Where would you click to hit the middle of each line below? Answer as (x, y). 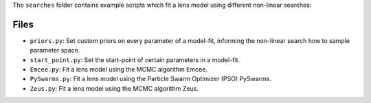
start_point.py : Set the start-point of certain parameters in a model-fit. (135, 60)
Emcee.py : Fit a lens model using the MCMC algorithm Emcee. (119, 70)
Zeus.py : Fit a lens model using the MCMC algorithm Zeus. (114, 88)
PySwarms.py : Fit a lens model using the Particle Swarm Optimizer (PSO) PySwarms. (150, 79)
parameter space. (55, 50)
